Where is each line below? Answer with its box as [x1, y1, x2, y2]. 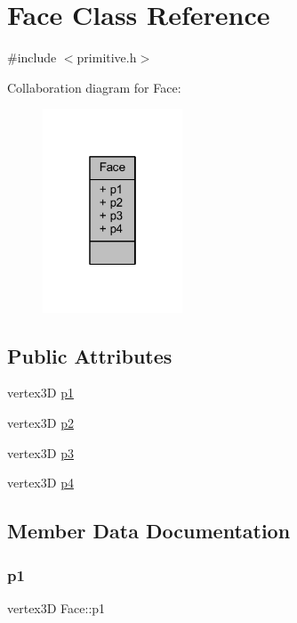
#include [7, 48, 57, 67]
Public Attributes [7, 341, 173, 369]
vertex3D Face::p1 [7, 598, 106, 617]
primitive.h [76, 48, 137, 67]
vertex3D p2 [7, 414, 74, 432]
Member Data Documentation [7, 517, 291, 545]
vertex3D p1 [7, 383, 74, 402]
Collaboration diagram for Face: [7, 78, 181, 96]
